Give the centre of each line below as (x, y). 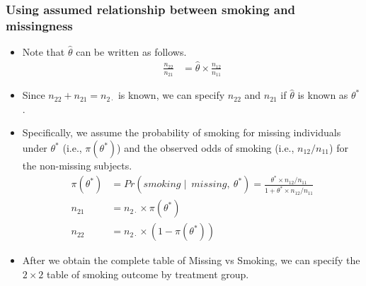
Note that (44, 52)
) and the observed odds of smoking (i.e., (206, 148)
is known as (323, 95)
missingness (39, 25)
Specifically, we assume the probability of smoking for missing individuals (182, 132)
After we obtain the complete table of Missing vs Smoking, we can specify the (191, 260)
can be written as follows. (131, 52)
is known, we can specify (171, 95)
